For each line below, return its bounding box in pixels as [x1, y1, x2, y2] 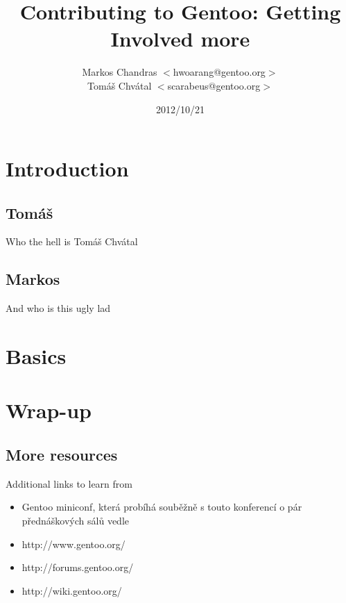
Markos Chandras [82, 65, 157, 79]
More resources [6, 444, 118, 465]
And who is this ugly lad [6, 301, 111, 315]
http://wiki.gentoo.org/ [21, 583, 122, 597]
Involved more [110, 24, 250, 53]
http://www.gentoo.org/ [21, 536, 126, 551]
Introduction [6, 154, 129, 183]
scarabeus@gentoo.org [167, 78, 261, 92]
